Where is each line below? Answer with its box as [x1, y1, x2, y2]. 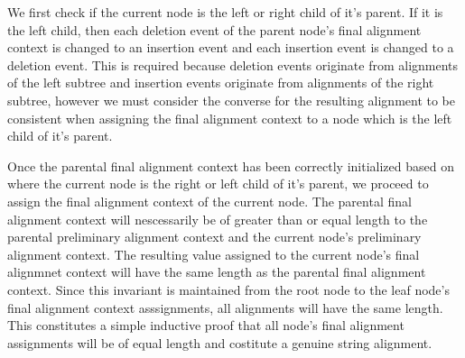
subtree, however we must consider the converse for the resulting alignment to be [7, 90, 456, 109]
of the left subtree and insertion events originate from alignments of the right [7, 73, 434, 92]
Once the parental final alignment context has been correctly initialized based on [7, 156, 454, 175]
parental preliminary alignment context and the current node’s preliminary [7, 227, 422, 246]
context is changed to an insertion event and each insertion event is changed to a [7, 38, 454, 57]
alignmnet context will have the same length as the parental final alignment [7, 262, 426, 281]
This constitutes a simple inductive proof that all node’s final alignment [7, 316, 405, 335]
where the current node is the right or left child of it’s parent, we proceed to [7, 174, 429, 193]
